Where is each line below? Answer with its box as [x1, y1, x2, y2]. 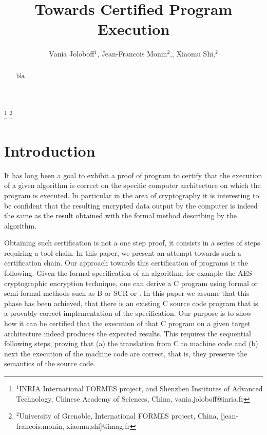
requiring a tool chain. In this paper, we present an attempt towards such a [4, 247, 241, 258]
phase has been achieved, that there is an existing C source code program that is [4, 297, 258, 308]
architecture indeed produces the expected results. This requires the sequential [4, 328, 251, 338]
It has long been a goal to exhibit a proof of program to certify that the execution [4, 169, 262, 180]
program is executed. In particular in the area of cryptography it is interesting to [4, 190, 259, 200]
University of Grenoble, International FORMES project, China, [19, 410, 219, 421]
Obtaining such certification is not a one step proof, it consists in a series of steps [4, 237, 260, 248]
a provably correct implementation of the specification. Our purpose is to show [4, 308, 252, 318]
